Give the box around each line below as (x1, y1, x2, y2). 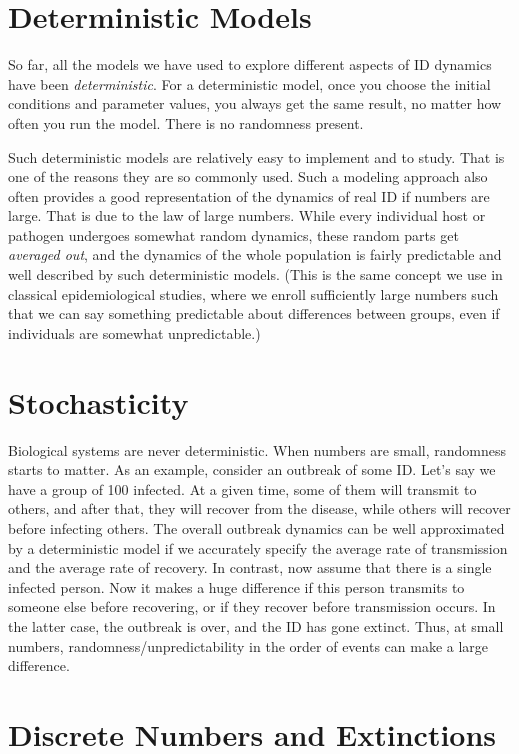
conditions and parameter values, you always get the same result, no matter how (8, 93, 502, 114)
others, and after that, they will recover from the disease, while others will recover (8, 498, 511, 519)
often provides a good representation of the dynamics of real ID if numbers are (8, 185, 490, 206)
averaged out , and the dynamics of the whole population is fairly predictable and (8, 244, 502, 265)
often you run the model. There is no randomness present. (8, 112, 364, 133)
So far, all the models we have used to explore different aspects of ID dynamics (8, 54, 492, 75)
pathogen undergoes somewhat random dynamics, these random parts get (8, 224, 459, 245)
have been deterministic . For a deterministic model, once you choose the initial (8, 73, 491, 94)
